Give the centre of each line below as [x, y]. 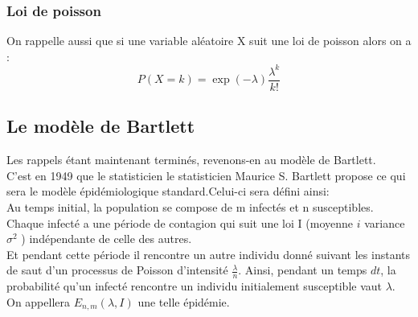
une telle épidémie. [184, 301]
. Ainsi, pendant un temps [303, 270]
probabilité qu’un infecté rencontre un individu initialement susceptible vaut [195, 286]
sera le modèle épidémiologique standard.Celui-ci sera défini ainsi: [168, 191]
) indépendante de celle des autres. [107, 239]
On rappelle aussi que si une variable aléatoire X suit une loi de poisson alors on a [209, 41]
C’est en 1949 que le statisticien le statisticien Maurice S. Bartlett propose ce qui [206, 175]
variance [385, 222]
